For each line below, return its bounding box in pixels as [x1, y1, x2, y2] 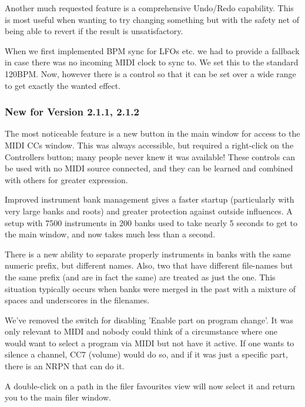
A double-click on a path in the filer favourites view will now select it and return [5, 379, 295, 392]
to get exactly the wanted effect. [5, 79, 121, 91]
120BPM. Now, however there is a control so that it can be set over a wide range [5, 67, 296, 80]
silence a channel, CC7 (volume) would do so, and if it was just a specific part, [5, 348, 288, 360]
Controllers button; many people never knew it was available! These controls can [5, 150, 295, 163]
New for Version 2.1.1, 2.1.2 [5, 104, 139, 119]
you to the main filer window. [5, 391, 111, 403]
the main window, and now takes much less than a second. [5, 228, 216, 240]
